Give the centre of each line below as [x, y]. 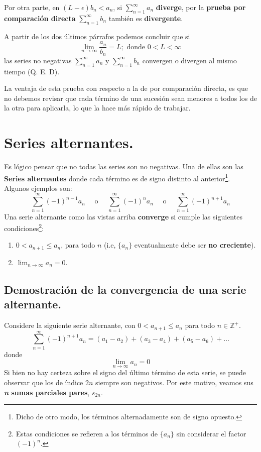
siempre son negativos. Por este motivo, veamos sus [174, 382]
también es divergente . [146, 18]
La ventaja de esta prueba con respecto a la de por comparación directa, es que [126, 88]
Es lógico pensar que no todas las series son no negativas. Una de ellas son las [124, 166]
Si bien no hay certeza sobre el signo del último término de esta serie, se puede [125, 372]
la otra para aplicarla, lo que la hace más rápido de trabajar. [97, 108]
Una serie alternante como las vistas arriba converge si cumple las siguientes [123, 216]
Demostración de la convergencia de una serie [125, 289]
